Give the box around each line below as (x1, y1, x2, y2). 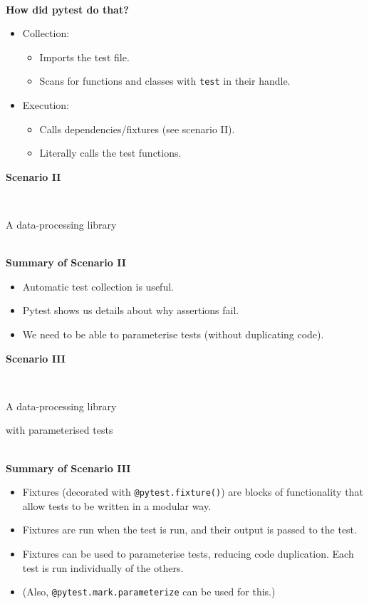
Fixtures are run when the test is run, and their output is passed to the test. (22, 522, 357, 537)
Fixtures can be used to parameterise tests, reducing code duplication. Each (22, 546, 354, 561)
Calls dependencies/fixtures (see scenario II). (39, 121, 235, 136)
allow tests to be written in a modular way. (22, 498, 212, 513)
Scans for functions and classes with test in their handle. (39, 73, 291, 88)
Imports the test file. (39, 49, 130, 64)
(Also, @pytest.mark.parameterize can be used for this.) (22, 584, 276, 599)
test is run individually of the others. (22, 560, 184, 575)
